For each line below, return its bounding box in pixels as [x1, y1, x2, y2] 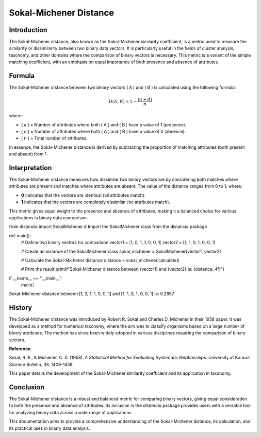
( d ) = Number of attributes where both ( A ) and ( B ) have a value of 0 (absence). [21, 128, 186, 134]
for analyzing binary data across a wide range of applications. [9, 409, 133, 415]
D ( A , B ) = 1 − [108, 99, 137, 104]
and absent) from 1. [9, 151, 48, 157]
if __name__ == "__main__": [9, 275, 63, 281]
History [9, 304, 33, 312]
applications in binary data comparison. [9, 214, 88, 221]
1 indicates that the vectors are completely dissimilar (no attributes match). [21, 199, 171, 205]
